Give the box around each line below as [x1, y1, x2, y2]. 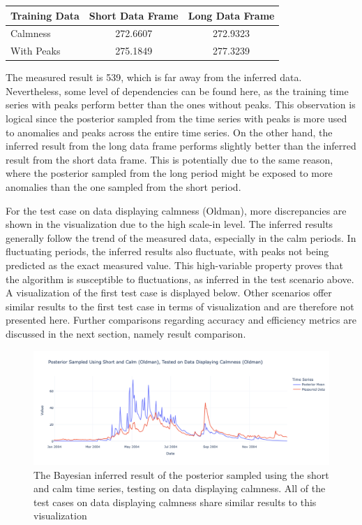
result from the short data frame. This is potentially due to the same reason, [6, 152, 333, 166]
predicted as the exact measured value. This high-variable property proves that [6, 258, 343, 272]
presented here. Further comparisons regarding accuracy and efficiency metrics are [6, 312, 356, 327]
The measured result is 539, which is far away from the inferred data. [6, 70, 302, 85]
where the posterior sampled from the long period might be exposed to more [6, 166, 333, 180]
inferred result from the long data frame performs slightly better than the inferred [6, 138, 356, 153]
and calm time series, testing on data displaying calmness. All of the [33, 481, 326, 496]
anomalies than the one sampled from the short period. [6, 180, 241, 194]
